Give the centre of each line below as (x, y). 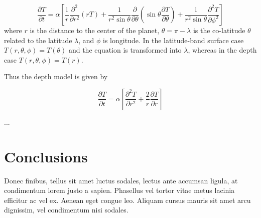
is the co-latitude (219, 30)
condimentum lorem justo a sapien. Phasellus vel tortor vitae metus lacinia (119, 190)
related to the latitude (38, 40)
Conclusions (46, 156)
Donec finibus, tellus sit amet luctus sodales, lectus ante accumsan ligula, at (121, 180)
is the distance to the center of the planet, (95, 30)
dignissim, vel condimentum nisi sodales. (66, 210)
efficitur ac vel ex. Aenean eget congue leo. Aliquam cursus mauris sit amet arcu (127, 200)
